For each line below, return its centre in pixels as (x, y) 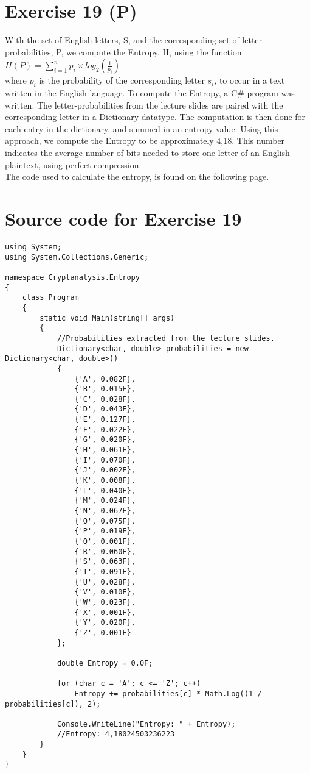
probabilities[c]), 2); (53, 704)
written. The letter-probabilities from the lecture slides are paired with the (144, 105)
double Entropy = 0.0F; (105, 663)
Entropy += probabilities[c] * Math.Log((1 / (168, 693)
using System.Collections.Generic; (77, 257)
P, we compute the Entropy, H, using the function (149, 52)
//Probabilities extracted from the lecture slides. (166, 338)
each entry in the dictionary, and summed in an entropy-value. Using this (142, 128)
